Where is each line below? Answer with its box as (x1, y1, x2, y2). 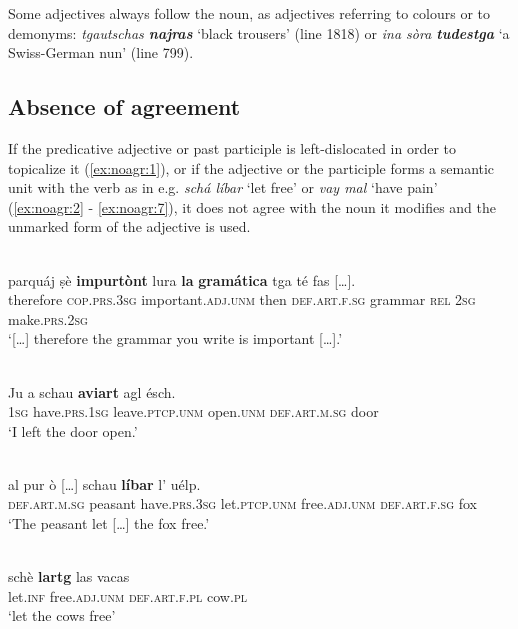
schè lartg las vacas (8, 566, 130, 587)
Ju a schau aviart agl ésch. (8, 381, 176, 402)
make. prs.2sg (8, 308, 88, 329)
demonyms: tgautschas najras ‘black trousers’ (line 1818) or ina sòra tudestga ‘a (8, 22, 510, 43)
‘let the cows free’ (8, 605, 116, 626)
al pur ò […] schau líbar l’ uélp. (8, 473, 201, 494)
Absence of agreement (8, 91, 241, 122)
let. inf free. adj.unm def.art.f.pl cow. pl (8, 585, 247, 606)
